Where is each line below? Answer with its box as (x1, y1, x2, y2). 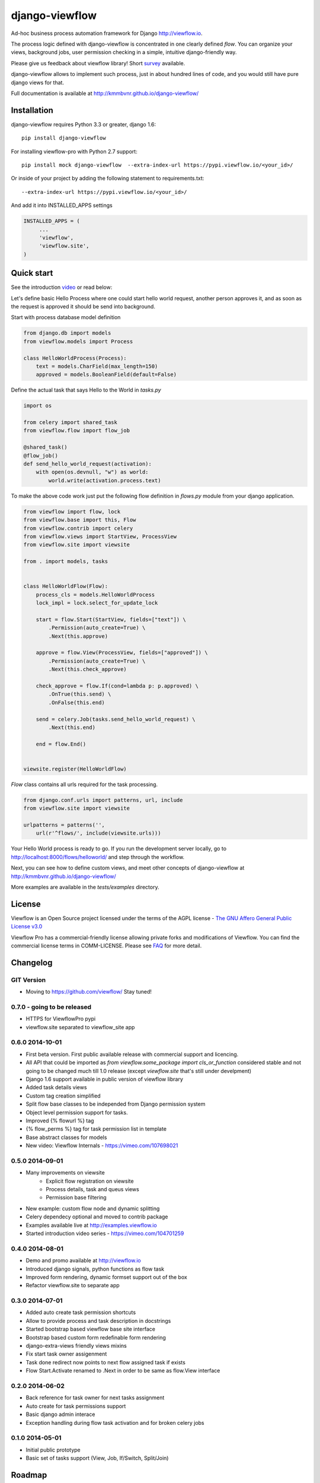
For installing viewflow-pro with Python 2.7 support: (11, 148, 137, 155)
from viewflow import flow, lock (23, 508, 121, 515)
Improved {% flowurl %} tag (25, 1117, 94, 1124)
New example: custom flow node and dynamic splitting (25, 1205, 160, 1212)
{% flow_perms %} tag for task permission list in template (25, 1125, 167, 1132)
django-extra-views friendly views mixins (25, 1342, 127, 1350)
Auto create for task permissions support (25, 1402, 126, 1409)
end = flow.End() (36, 740, 87, 747)
